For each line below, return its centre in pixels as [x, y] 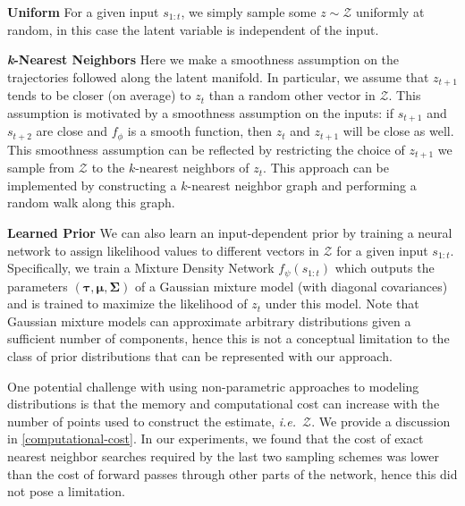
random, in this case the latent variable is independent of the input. [193, 29]
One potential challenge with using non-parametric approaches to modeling [213, 386]
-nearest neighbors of [192, 168]
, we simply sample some [249, 12]
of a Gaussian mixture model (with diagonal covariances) [291, 286]
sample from [41, 168]
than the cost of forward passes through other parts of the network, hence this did [232, 473]
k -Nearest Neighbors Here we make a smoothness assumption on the [203, 59]
